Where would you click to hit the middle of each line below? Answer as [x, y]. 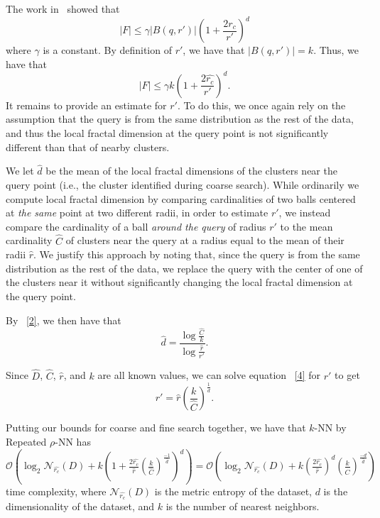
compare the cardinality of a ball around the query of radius [136, 226]
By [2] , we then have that [64, 320]
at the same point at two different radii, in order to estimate [137, 213]
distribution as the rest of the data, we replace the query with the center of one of [184, 268]
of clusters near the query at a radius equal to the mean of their [205, 240]
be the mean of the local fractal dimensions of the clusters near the [191, 171]
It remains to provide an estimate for [86, 105]
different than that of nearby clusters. [88, 147]
